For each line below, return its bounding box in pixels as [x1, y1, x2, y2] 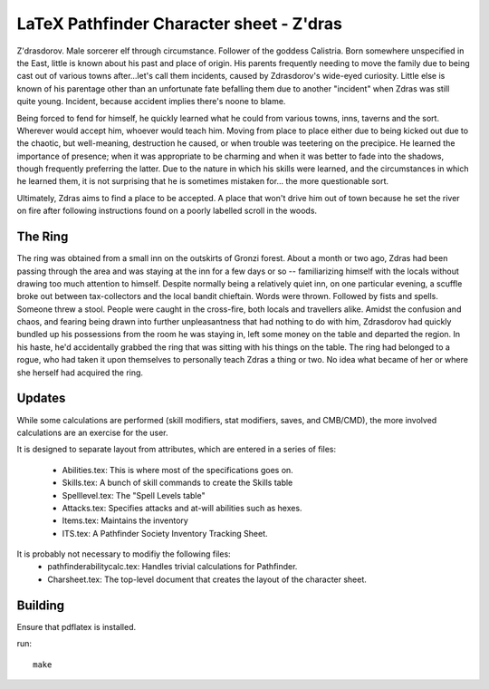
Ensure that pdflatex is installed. [16, 621, 137, 632]
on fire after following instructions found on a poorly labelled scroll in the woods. [16, 205, 317, 217]
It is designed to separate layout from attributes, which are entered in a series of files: [16, 444, 337, 455]
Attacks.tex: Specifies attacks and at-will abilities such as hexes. [62, 502, 302, 513]
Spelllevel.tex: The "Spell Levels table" [62, 490, 206, 500]
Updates [16, 391, 66, 406]
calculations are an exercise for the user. [16, 427, 168, 438]
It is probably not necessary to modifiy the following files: [16, 548, 231, 559]
